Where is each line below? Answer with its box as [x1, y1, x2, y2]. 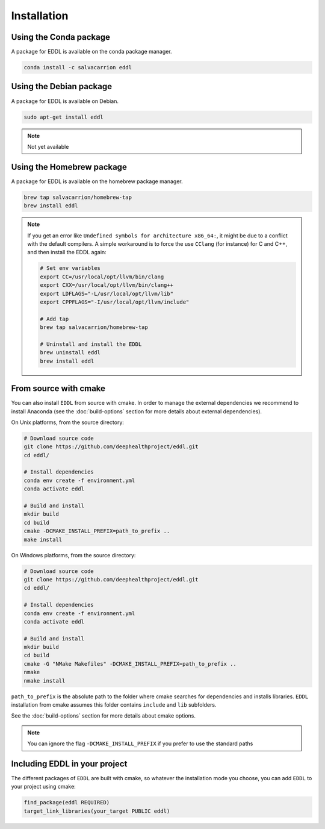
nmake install [23, 677, 66, 684]
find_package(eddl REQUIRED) [23, 799, 110, 806]
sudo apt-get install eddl [23, 113, 104, 120]
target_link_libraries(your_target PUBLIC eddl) [23, 807, 170, 815]
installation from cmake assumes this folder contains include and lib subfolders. [11, 701, 217, 708]
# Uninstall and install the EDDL [40, 340, 142, 348]
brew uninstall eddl [40, 349, 101, 356]
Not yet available [27, 143, 69, 150]
